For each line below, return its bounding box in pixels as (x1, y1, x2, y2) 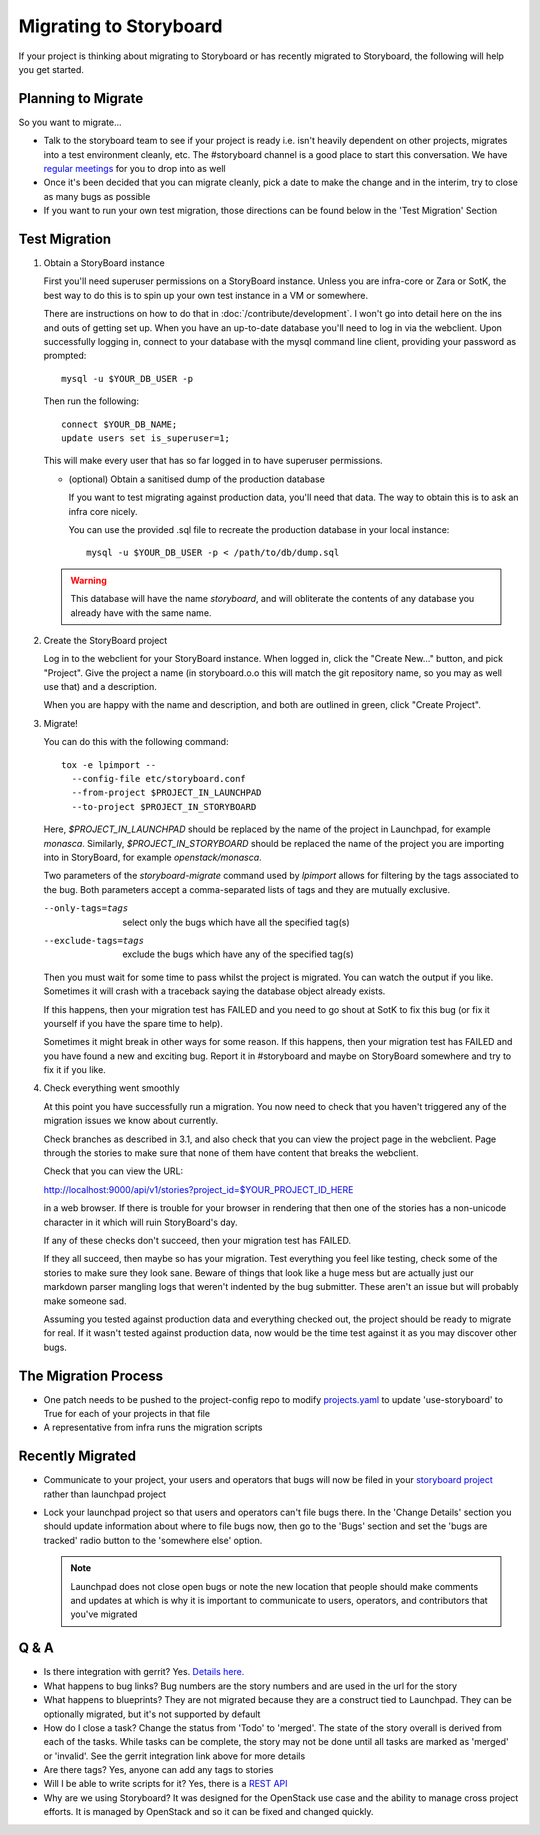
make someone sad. (43, 1295, 127, 1307)
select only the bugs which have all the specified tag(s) (122, 916, 350, 928)
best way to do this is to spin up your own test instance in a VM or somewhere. (43, 289, 369, 301)
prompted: (43, 350, 87, 362)
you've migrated (70, 1608, 138, 1620)
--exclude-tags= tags (43, 935, 145, 946)
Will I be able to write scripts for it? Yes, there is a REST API (43, 1778, 289, 1790)
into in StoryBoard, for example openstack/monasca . (43, 851, 262, 863)
